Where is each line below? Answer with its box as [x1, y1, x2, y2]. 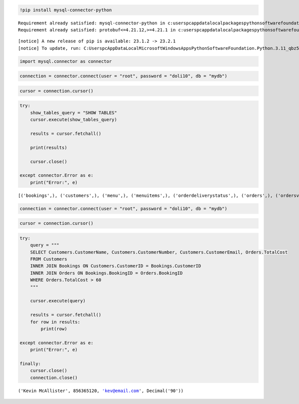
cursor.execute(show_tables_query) [30, 117, 117, 123]
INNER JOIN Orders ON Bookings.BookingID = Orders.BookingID [30, 270, 183, 276]
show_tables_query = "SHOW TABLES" [30, 110, 117, 116]
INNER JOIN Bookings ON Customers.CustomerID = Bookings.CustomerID [30, 263, 201, 269]
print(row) [40, 326, 67, 331]
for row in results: [30, 319, 81, 325]
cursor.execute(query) [30, 298, 86, 304]
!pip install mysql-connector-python [19, 7, 112, 12]
